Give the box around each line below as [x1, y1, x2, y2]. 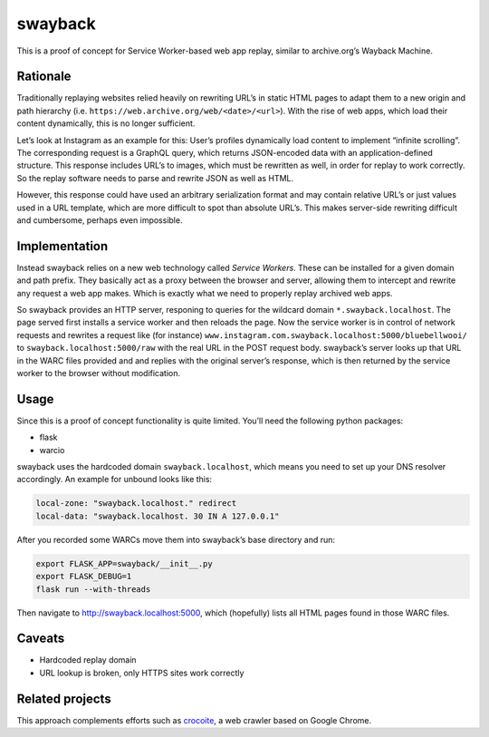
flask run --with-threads [35, 584, 151, 594]
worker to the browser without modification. [16, 368, 181, 378]
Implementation [16, 238, 109, 254]
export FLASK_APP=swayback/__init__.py [35, 558, 213, 568]
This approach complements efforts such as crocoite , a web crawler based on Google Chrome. [16, 714, 371, 725]
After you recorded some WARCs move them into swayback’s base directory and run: [16, 534, 335, 545]
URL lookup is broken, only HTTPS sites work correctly [39, 667, 244, 678]
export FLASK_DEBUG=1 [35, 571, 132, 582]
